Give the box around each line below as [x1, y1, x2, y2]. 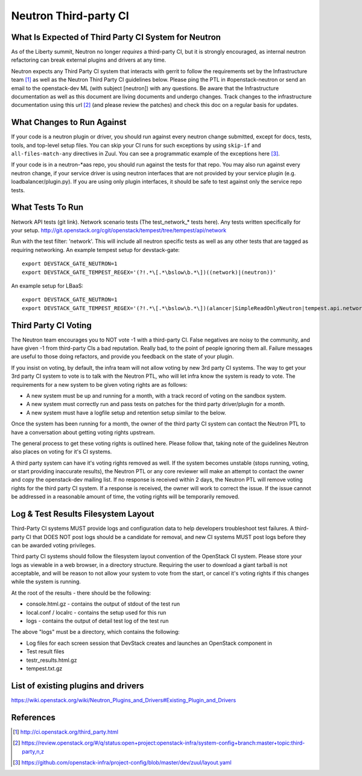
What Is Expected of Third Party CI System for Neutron [11, 32, 221, 42]
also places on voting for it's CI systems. [11, 448, 112, 456]
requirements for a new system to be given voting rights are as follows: [11, 381, 188, 388]
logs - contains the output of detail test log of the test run [26, 617, 169, 625]
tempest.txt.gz [26, 665, 63, 672]
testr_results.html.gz [26, 656, 77, 664]
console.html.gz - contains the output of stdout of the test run [26, 600, 180, 607]
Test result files [26, 648, 65, 655]
